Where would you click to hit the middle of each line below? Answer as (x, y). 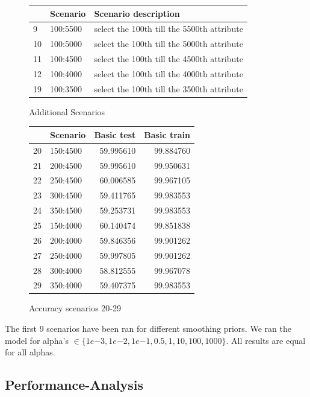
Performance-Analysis (74, 385)
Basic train (167, 134)
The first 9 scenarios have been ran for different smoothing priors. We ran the (148, 329)
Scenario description (137, 13)
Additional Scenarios (67, 111)
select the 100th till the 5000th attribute (169, 44)
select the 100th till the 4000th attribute (169, 73)
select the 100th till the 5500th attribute (169, 29)
